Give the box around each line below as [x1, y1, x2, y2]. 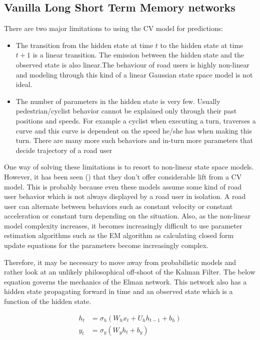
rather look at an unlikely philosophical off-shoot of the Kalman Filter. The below [4, 266, 255, 277]
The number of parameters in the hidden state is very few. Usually [15, 95, 220, 106]
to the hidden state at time [160, 39, 243, 50]
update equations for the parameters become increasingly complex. [4, 240, 208, 250]
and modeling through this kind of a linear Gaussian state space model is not [15, 69, 253, 79]
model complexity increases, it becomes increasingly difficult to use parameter [4, 220, 242, 230]
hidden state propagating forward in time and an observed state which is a [4, 286, 233, 296]
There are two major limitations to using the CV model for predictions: [4, 23, 223, 33]
